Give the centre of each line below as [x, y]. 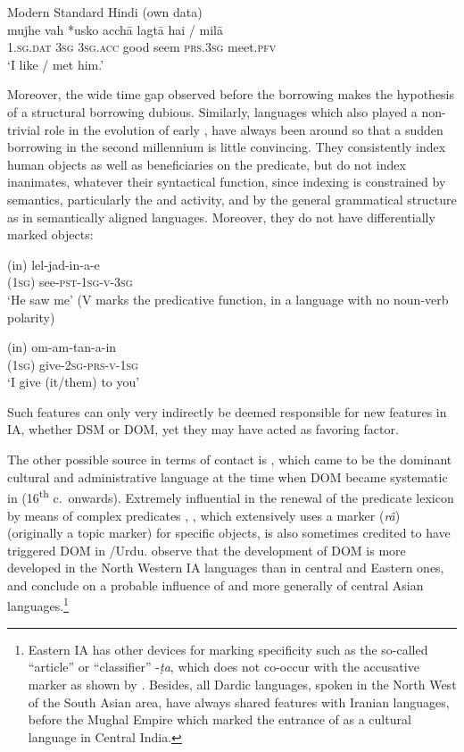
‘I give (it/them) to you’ [74, 382]
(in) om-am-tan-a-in [62, 347]
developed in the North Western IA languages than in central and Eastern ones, [226, 568]
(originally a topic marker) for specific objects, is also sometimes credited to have [229, 533]
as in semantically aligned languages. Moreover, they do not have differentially [221, 217]
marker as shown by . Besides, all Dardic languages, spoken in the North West [242, 684]
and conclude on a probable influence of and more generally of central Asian [215, 585]
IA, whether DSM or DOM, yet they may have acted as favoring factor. [203, 429]
